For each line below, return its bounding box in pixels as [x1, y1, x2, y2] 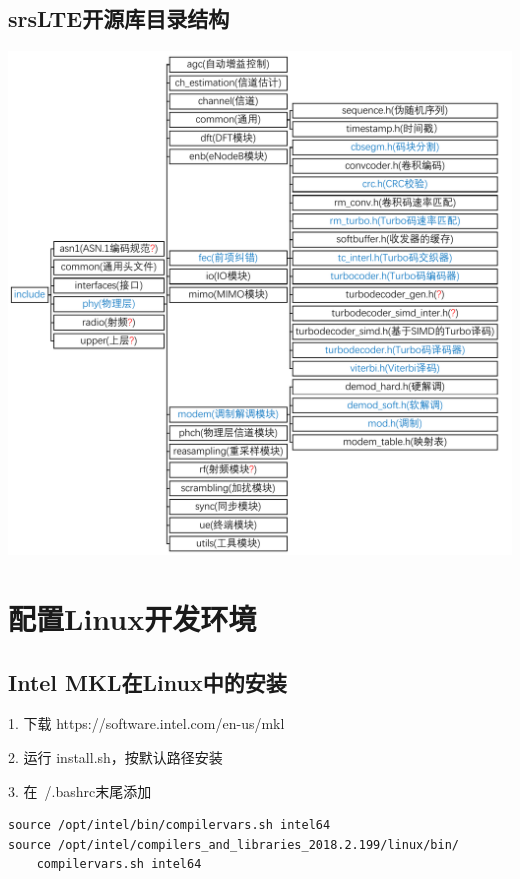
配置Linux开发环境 [8, 597, 257, 638]
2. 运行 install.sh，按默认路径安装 [8, 746, 223, 767]
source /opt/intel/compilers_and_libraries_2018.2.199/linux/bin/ [8, 837, 460, 852]
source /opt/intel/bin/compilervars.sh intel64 [8, 818, 331, 833]
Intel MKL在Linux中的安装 [8, 666, 287, 697]
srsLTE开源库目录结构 [8, 3, 230, 34]
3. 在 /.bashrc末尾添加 [8, 780, 152, 801]
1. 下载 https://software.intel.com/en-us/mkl [8, 713, 285, 734]
